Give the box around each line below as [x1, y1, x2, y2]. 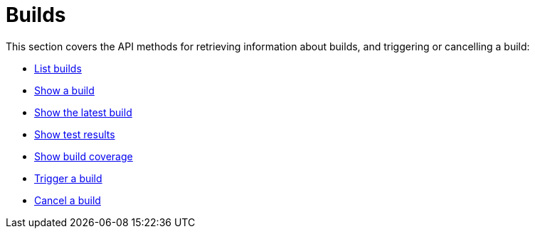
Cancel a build [34, 194, 101, 206]
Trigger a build [34, 172, 102, 184]
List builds [34, 62, 82, 74]
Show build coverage [34, 150, 133, 162]
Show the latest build [34, 106, 132, 118]
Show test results [34, 128, 115, 140]
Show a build [34, 84, 95, 96]
